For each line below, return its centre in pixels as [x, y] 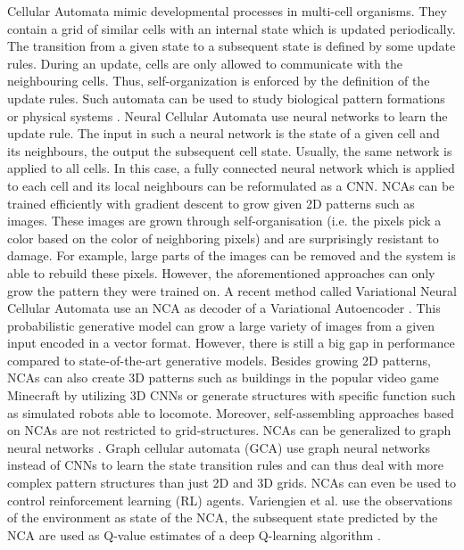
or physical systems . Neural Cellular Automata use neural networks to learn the [228, 115]
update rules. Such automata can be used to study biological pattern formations [226, 98]
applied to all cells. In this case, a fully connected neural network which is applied [231, 168]
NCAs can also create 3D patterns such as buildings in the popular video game [223, 378]
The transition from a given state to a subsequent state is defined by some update [232, 46]
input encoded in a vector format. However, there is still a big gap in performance [231, 343]
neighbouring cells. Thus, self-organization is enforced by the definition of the [219, 81]
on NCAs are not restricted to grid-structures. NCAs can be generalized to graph [229, 430]
